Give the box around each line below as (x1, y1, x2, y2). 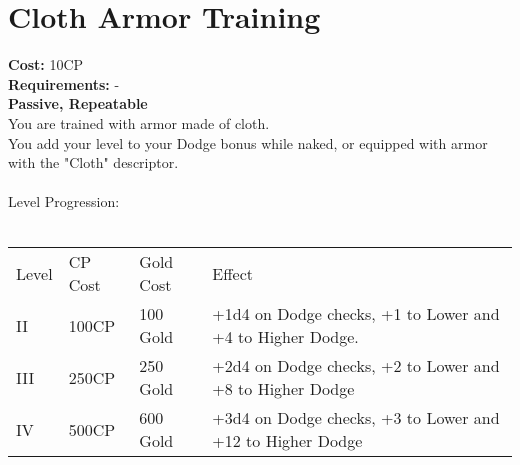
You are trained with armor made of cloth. (8, 112, 270, 133)
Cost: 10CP (8, 54, 84, 75)
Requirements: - (8, 73, 120, 94)
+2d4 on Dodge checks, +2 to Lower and (212, 354, 500, 378)
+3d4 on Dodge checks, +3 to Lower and (212, 406, 500, 430)
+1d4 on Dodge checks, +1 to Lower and (212, 302, 500, 326)
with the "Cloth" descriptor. (8, 152, 179, 173)
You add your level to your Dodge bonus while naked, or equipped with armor (8, 132, 488, 153)
